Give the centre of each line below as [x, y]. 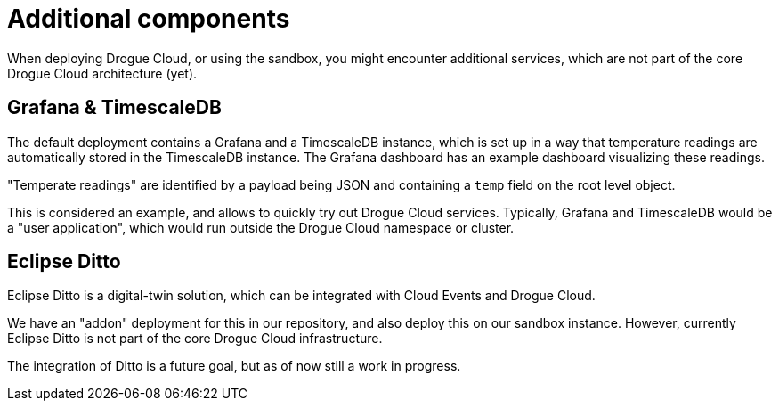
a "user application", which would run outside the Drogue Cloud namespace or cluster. [261, 227]
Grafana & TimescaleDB [114, 108]
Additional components [149, 19]
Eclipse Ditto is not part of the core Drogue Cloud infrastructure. [195, 339]
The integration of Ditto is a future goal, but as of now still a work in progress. [234, 366]
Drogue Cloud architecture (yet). [102, 73]
